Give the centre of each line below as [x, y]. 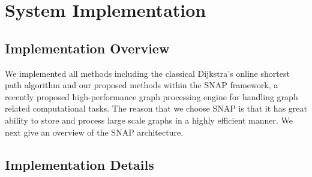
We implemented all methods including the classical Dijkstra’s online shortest [147, 73]
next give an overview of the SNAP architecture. [94, 132]
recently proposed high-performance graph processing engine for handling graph [151, 96]
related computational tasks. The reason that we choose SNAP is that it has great [156, 108]
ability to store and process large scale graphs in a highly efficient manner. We [149, 120]
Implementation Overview [87, 48]
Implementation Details [79, 164]
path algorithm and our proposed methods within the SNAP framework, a [142, 85]
